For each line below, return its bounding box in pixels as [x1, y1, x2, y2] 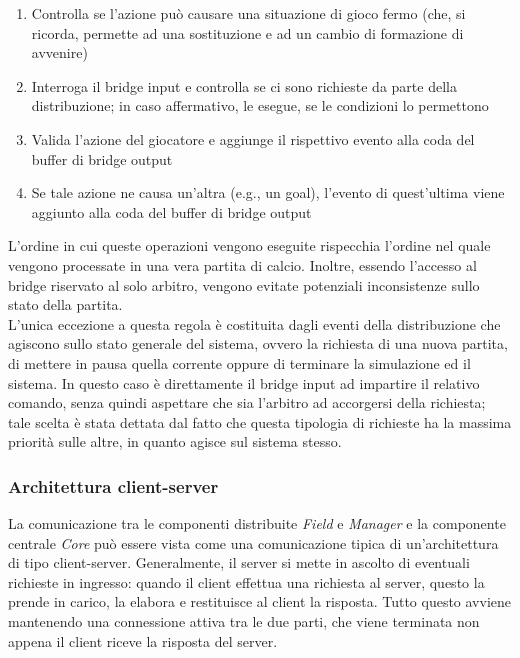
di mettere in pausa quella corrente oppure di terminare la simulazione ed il [8, 352, 471, 373]
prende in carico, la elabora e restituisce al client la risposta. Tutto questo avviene [8, 591, 512, 612]
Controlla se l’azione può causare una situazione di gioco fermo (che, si [31, 3, 466, 23]
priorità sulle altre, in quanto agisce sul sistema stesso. [8, 431, 342, 452]
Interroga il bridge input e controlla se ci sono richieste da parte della [31, 75, 457, 96]
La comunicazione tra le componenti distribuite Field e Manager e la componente [8, 513, 506, 534]
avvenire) [31, 42, 88, 63]
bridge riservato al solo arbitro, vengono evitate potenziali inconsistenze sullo [8, 274, 480, 295]
